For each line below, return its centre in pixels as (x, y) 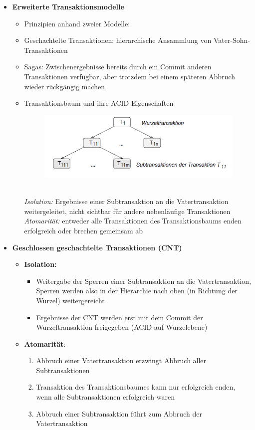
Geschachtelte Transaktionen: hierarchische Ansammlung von (118, 40)
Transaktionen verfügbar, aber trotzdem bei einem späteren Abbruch (129, 76)
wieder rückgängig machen (65, 86)
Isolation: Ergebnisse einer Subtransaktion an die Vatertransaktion (126, 201)
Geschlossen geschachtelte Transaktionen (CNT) (97, 247)
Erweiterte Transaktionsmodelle (68, 6)
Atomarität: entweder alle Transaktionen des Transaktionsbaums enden (133, 221)
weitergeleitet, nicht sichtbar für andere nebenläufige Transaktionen (127, 211)
